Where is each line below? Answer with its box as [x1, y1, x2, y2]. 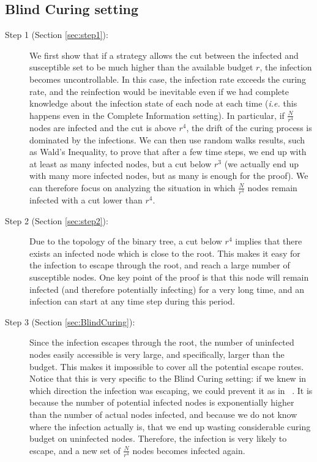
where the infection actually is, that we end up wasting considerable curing [29, 420, 311, 433]
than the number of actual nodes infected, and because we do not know [29, 407, 297, 420]
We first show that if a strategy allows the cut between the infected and [29, 48, 299, 61]
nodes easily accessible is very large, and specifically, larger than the [29, 347, 285, 360]
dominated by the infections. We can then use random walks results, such [29, 133, 305, 146]
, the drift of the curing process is [186, 121, 312, 134]
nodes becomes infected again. [132, 444, 245, 456]
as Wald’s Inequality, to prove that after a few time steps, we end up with [29, 145, 307, 158]
